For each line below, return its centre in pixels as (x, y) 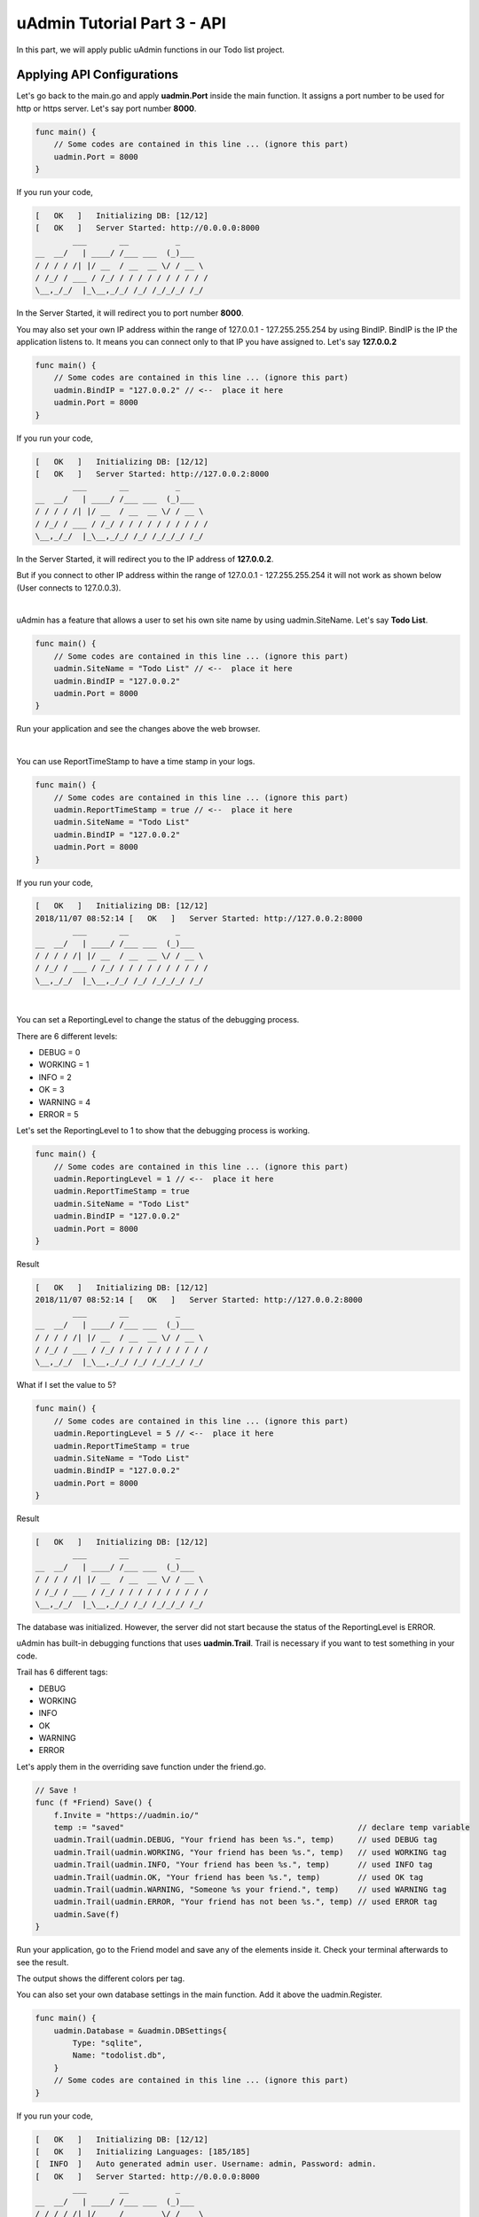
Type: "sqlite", (108, 2043)
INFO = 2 (55, 1077)
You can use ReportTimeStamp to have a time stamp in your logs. (136, 762)
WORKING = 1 (64, 1065)
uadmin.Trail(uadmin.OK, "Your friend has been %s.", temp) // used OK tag (239, 1877)
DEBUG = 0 (59, 1052)
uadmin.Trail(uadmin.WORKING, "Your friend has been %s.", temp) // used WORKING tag (250, 1852)
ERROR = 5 (59, 1114)
